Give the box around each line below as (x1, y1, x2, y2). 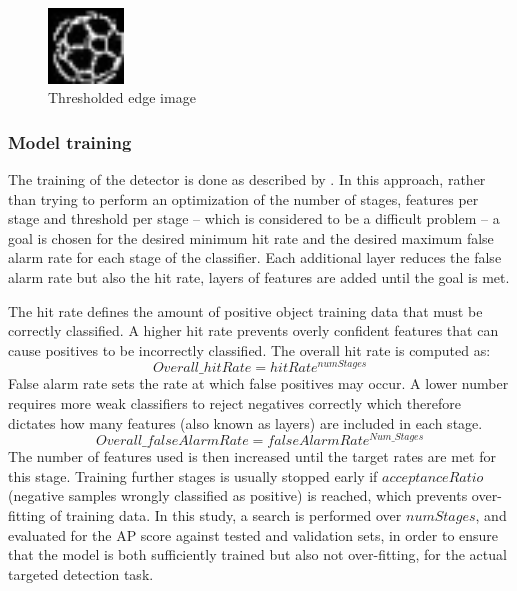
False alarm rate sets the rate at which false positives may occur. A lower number (8, 373, 509, 394)
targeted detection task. (8, 563, 154, 584)
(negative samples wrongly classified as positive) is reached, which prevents (8, 485, 468, 506)
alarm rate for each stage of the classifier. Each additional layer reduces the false (8, 247, 502, 268)
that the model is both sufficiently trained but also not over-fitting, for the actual (8, 544, 507, 565)
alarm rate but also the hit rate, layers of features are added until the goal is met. (8, 266, 510, 287)
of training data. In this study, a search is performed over (50, 505, 402, 526)
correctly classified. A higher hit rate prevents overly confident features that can (8, 320, 499, 341)
